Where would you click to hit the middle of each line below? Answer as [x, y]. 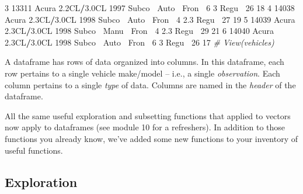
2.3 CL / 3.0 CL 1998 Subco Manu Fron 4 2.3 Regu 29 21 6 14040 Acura [139, 31]
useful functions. [34, 150]
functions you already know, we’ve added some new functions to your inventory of [151, 138]
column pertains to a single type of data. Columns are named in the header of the [150, 84]
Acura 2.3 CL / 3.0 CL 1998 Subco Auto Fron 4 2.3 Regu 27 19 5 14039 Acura [150, 19]
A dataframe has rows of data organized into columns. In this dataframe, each [144, 62]
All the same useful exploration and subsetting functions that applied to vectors [148, 115]
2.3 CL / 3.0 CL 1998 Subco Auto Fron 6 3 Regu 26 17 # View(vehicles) [140, 42]
